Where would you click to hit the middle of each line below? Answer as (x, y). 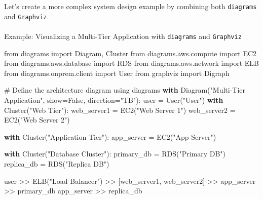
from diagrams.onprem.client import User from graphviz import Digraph (117, 73)
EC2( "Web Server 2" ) (37, 120)
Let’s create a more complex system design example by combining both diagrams (130, 6)
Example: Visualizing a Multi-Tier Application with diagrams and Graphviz (123, 36)
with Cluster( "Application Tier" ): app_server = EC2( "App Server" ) (110, 136)
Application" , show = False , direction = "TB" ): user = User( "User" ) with (114, 99)
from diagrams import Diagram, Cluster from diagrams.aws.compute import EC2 (130, 53)
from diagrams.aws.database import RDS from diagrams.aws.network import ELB (131, 63)
